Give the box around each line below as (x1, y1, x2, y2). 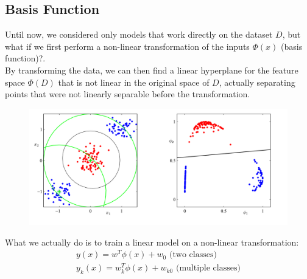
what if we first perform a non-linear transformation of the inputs (5, 40, 250, 52)
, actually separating (219, 75, 295, 88)
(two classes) (169, 250, 217, 260)
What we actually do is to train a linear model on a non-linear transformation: (5, 235, 299, 248)
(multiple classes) (175, 264, 241, 273)
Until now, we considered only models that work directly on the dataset (5, 28, 273, 41)
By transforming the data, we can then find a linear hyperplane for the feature (5, 63, 298, 76)
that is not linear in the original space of (58, 75, 210, 88)
